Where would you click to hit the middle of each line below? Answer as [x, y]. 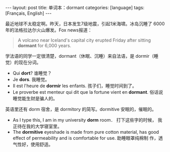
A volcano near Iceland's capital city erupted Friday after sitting [84, 40]
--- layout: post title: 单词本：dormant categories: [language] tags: [75, 8]
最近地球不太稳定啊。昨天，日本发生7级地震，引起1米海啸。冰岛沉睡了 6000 [85, 24]
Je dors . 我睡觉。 [31, 79]
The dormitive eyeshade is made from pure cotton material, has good [86, 132]
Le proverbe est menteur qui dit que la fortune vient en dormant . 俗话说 [88, 92]
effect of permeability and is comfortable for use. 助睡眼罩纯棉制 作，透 [88, 138]
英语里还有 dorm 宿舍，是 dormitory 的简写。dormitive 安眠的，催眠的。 [81, 109]
